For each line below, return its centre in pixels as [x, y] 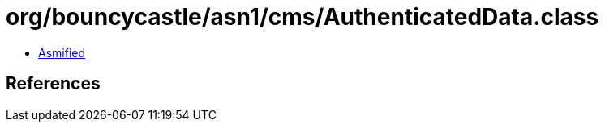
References [53, 84]
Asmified [62, 52]
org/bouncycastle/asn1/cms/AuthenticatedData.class [302, 17]
